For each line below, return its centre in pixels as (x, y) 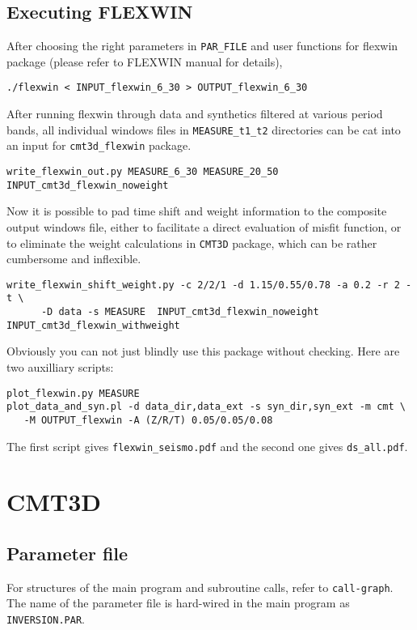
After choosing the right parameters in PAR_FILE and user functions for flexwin (202, 46)
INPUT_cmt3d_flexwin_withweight (93, 325)
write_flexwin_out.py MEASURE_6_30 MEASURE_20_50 (143, 172)
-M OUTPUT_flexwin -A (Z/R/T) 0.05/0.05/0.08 (148, 420)
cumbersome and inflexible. (74, 259)
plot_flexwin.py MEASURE (73, 393)
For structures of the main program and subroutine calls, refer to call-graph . (200, 587)
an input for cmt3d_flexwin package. (99, 145)
